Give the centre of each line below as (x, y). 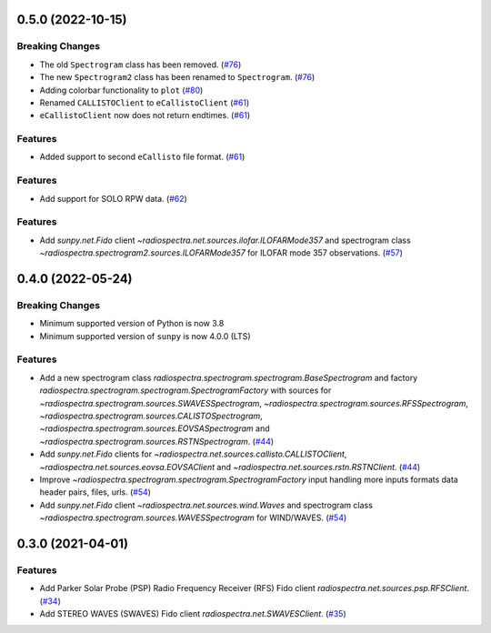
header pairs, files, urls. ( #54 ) (95, 492)
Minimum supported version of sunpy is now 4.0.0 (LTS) (145, 336)
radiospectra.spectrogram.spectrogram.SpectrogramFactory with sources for (185, 390)
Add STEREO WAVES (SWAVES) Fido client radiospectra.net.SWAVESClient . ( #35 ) (193, 614)
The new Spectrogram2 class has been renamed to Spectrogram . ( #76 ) (177, 77)
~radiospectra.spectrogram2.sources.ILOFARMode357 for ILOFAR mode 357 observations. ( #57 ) (221, 253)
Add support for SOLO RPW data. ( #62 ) (114, 198)
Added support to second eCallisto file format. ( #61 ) (142, 157)
